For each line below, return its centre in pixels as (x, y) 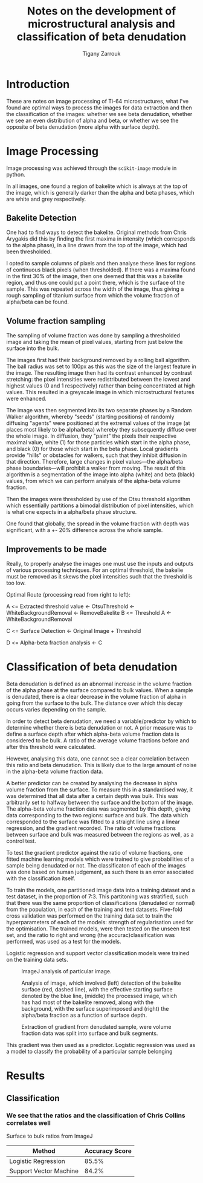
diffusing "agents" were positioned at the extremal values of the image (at (98, 423)
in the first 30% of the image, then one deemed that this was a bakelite (95, 276)
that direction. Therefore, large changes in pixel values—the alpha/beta (95, 462)
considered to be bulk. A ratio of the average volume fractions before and (98, 741)
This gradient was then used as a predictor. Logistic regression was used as (101, 1045)
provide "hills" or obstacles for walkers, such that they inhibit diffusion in (97, 455)
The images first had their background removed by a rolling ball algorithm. (98, 360)
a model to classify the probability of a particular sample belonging (89, 1051)
